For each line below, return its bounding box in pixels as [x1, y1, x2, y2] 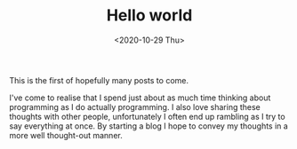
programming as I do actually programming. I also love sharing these [9, 101, 261, 112]
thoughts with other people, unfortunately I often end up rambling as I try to [9, 111, 286, 122]
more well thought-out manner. [9, 129, 123, 140]
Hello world [106, 5, 193, 26]
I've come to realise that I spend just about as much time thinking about [9, 92, 271, 103]
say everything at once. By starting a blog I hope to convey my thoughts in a [9, 121, 289, 131]
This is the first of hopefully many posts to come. [9, 74, 189, 85]
